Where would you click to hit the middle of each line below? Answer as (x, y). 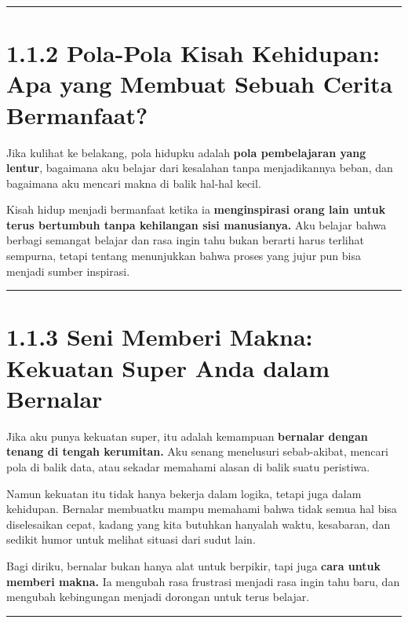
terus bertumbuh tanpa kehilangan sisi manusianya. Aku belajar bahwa (197, 224)
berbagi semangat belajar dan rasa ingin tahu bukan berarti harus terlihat (185, 240)
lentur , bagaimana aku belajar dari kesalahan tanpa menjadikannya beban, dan (200, 168)
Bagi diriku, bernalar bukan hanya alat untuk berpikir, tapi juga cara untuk (194, 565)
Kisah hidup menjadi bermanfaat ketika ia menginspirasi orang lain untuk (196, 209)
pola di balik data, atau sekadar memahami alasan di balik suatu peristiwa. (188, 466)
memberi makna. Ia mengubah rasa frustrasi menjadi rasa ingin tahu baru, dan (203, 581)
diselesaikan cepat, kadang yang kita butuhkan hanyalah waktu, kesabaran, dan (199, 524)
